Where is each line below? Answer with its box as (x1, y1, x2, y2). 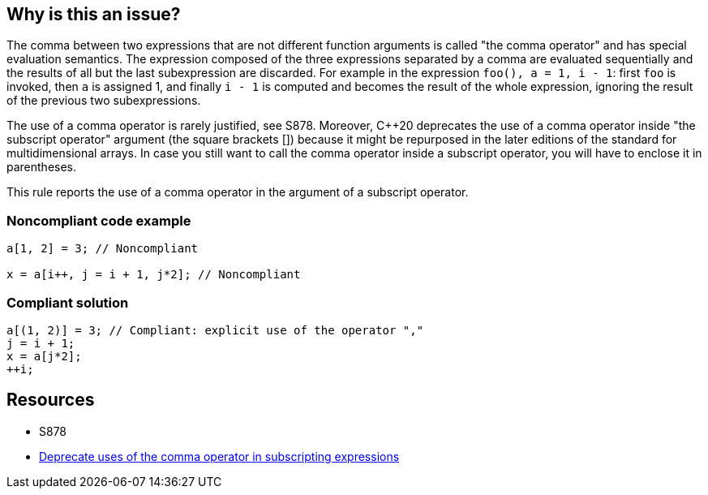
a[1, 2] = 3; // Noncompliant (6, 242, 199, 256)
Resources (6, 390, 95, 411)
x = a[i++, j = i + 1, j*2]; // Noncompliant (6, 268, 301, 282)
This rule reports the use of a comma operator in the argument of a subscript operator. (6, 185, 469, 200)
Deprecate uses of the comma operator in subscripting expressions (39, 449, 400, 463)
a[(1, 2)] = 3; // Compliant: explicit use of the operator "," (6, 323, 424, 337)
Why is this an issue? (6, 4, 181, 24)
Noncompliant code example (6, 212, 191, 229)
